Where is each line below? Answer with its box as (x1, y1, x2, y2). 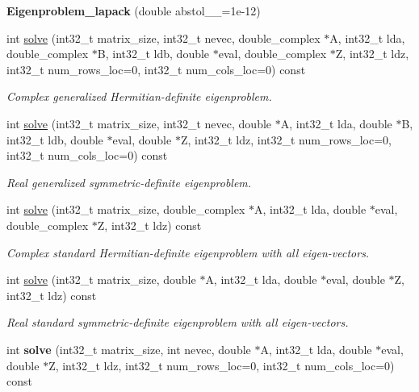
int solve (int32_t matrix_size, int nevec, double (6, 340, 251, 357)
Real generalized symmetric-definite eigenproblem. (6, 173, 252, 190)
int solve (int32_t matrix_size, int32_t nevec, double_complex (6, 29, 321, 46)
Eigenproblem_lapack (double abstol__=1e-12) (6, 2, 261, 19)
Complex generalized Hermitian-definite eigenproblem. (6, 88, 272, 105)
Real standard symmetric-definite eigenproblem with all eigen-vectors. (6, 314, 349, 331)
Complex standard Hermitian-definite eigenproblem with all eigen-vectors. (6, 244, 370, 261)
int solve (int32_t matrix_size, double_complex (6, 201, 245, 218)
